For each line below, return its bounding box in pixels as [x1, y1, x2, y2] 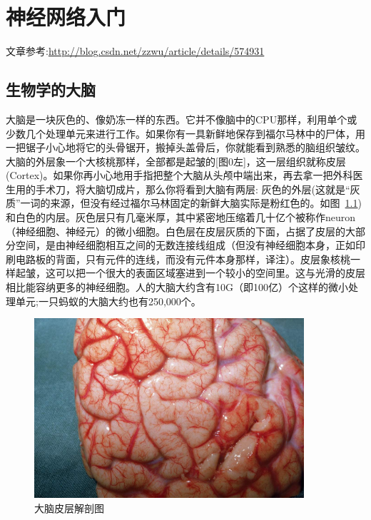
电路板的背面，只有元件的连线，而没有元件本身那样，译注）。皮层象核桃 [15, 251, 350, 266]
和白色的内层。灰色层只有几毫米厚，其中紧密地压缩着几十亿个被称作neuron [6, 210, 356, 225]
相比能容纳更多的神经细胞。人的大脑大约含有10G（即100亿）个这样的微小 [6, 280, 348, 295]
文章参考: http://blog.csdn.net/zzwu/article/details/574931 [6, 44, 265, 58]
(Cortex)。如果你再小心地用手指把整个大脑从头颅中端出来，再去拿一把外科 [6, 168, 353, 183]
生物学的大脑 [6, 78, 96, 101]
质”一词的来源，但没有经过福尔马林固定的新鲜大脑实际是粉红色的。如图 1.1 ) [6, 195, 362, 210]
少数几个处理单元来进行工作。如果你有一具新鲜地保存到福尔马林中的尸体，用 [6, 126, 365, 141]
